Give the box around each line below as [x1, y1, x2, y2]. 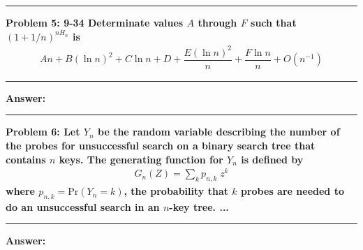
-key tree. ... [169, 199, 229, 214]
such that [251, 15, 297, 29]
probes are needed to [240, 184, 344, 198]
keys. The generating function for [59, 152, 223, 166]
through [198, 15, 237, 29]
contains [6, 152, 46, 166]
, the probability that [124, 184, 228, 198]
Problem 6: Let [6, 124, 80, 139]
